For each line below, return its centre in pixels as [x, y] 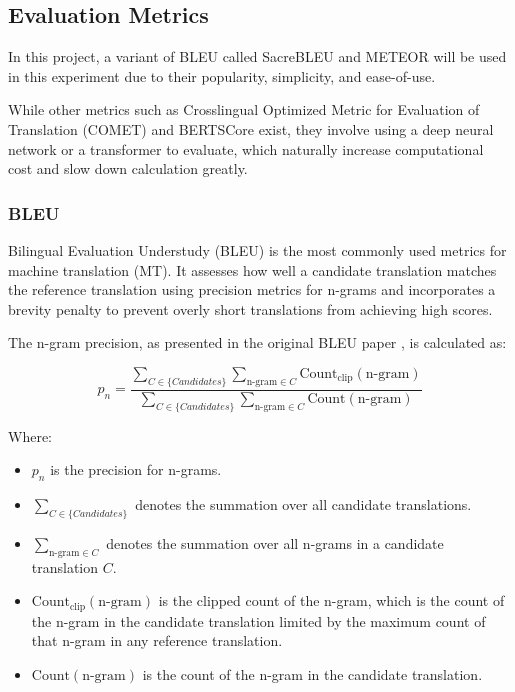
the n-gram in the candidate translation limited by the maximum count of [258, 620]
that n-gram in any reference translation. [157, 640]
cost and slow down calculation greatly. [128, 168]
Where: [30, 435]
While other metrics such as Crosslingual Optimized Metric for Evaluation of [244, 109]
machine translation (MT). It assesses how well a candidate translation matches [252, 269]
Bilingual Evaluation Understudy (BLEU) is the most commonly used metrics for [257, 249]
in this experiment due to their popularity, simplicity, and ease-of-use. [222, 75]
